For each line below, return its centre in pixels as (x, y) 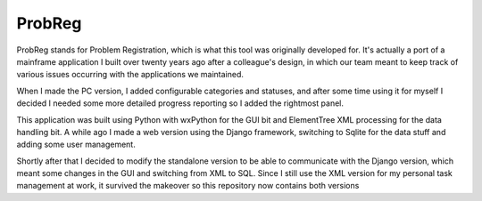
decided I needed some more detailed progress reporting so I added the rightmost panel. (180, 103)
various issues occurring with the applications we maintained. (130, 75)
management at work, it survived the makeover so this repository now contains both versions (188, 186)
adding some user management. (76, 145)
